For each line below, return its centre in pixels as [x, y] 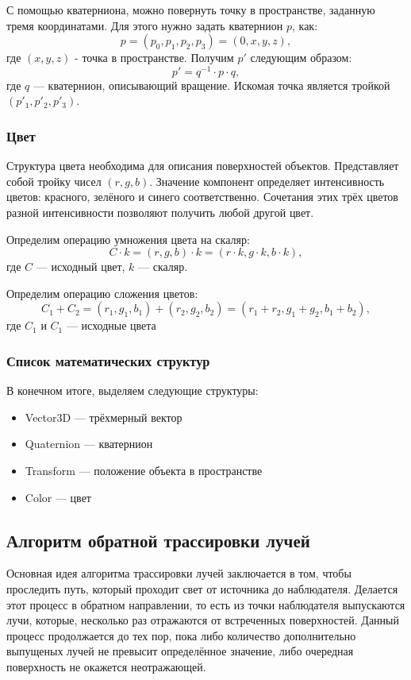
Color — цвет [58, 497]
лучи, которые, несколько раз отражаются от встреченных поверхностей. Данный [203, 620]
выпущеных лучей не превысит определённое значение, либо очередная [180, 651]
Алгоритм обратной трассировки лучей [158, 540]
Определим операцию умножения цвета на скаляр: [128, 239]
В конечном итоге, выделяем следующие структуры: [133, 390]
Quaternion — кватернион [89, 444]
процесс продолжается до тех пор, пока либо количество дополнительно [181, 635]
